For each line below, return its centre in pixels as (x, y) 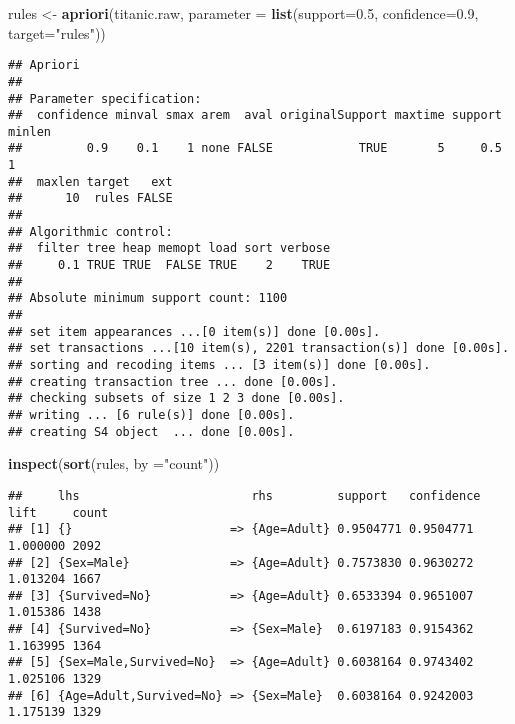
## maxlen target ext (90, 181)
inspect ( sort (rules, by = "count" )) (114, 463)
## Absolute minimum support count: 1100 (148, 298)
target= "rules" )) (57, 32)
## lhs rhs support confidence (244, 495)
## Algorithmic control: (90, 231)
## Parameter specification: (105, 98)
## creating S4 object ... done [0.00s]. (151, 431)
